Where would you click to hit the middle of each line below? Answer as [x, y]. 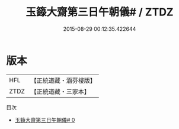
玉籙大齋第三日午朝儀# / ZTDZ [100, 12]
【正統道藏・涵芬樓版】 [63, 80]
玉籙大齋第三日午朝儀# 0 [45, 120]
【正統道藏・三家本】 [60, 91]
